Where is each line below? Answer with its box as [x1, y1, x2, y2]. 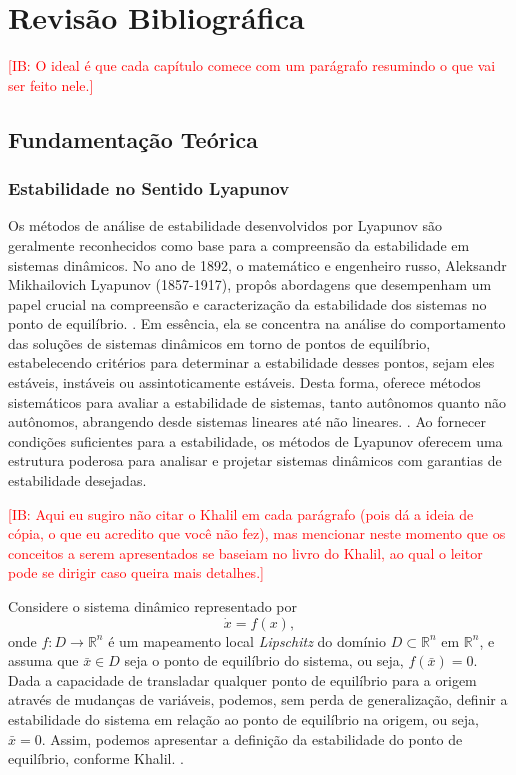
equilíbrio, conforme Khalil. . [8, 748, 184, 769]
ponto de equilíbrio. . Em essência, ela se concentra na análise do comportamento [8, 313, 506, 334]
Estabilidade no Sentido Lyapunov [8, 176, 290, 201]
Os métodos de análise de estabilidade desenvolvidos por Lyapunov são [8, 215, 442, 236]
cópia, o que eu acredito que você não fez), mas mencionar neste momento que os [8, 523, 506, 544]
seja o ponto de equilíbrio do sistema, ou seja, [124, 650, 404, 671]
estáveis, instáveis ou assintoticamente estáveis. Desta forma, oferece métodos [8, 372, 481, 393]
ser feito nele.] [8, 74, 94, 95]
